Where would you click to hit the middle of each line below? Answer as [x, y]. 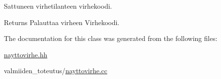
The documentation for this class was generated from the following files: [111, 38]
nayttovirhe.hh [26, 54]
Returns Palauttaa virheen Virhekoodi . [62, 22]
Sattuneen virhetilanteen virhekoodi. [58, 6]
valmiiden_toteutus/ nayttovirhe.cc [56, 71]
